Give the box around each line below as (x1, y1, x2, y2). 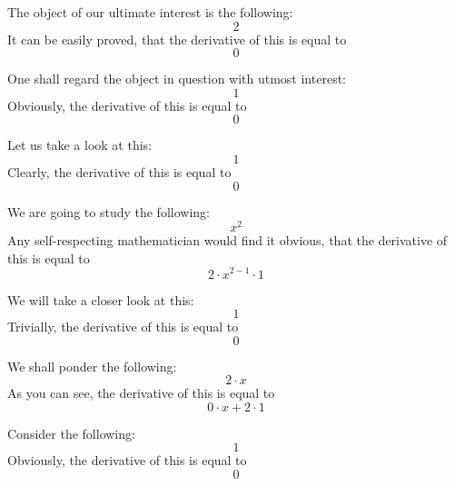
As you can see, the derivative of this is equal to (7, 383, 275, 402)
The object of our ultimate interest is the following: (7, 3, 293, 21)
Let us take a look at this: (7, 135, 152, 154)
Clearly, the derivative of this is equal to (7, 162, 232, 181)
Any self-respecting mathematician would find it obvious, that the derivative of (7, 231, 448, 250)
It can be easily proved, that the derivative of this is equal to (7, 29, 347, 48)
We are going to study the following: (7, 202, 210, 221)
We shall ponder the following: (7, 356, 177, 375)
